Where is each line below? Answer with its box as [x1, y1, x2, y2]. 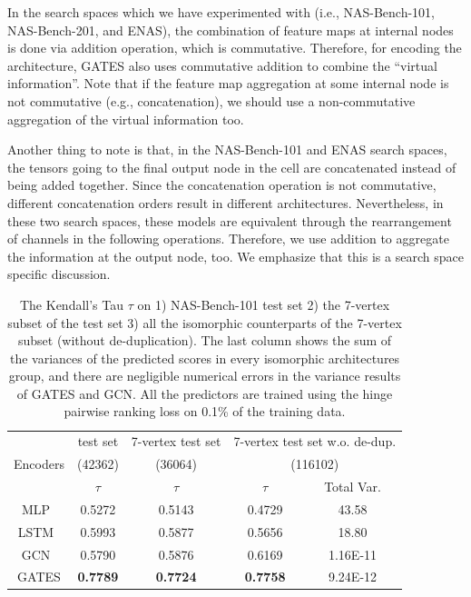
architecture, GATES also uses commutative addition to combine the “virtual [7, 55, 437, 75]
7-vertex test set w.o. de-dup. [233, 432, 397, 451]
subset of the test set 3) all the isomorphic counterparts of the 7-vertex [7, 313, 402, 332]
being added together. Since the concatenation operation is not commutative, [7, 175, 437, 194]
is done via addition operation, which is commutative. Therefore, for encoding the [7, 38, 462, 57]
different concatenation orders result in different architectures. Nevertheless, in [7, 193, 444, 212]
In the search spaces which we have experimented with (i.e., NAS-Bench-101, [7, 3, 435, 21]
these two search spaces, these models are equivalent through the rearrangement [7, 211, 452, 230]
